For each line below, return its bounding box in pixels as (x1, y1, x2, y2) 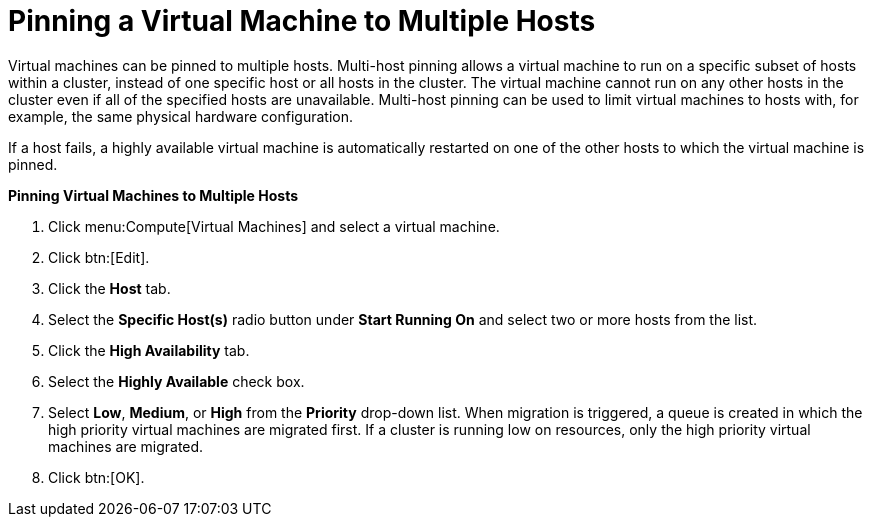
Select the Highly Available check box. (48, 372, 305, 390)
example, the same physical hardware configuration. (8, 107, 354, 125)
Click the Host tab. (48, 279, 171, 297)
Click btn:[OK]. (48, 468, 145, 486)
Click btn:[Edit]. (48, 248, 150, 266)
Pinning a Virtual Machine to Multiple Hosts (8, 4, 596, 38)
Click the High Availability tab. (48, 341, 250, 359)
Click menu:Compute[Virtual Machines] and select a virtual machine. (48, 217, 500, 235)
